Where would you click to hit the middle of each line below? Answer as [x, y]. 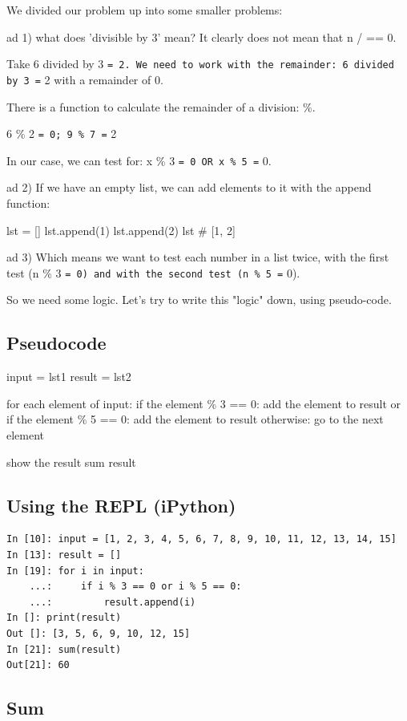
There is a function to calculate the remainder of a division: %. [161, 106]
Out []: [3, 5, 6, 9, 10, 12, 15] [99, 633]
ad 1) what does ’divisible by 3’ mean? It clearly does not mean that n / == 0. [201, 36]
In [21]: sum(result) [64, 649]
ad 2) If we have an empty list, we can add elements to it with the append [189, 187]
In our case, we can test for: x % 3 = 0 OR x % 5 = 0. [139, 160]
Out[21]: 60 [38, 665]
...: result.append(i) [113, 602]
